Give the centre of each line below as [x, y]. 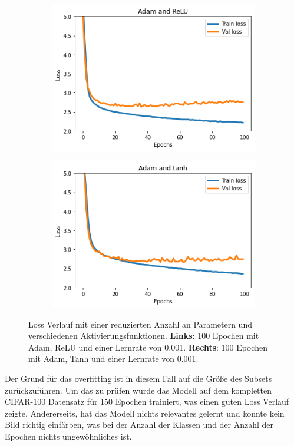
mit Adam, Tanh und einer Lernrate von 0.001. [113, 359]
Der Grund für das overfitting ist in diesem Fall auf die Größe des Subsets [138, 379]
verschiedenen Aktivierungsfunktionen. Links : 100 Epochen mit [144, 336]
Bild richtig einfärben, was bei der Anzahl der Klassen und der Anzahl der [139, 424]
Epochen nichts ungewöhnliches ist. [68, 436]
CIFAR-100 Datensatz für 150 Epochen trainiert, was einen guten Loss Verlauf [147, 402]
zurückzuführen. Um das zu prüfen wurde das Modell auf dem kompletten [138, 390]
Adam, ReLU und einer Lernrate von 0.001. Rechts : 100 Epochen [148, 347]
